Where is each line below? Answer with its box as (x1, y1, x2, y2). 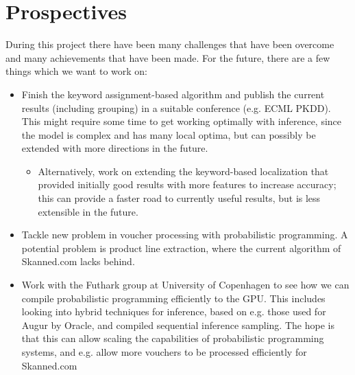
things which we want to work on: (5, 64, 147, 78)
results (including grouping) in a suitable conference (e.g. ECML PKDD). (21, 100, 331, 115)
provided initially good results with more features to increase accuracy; (38, 177, 336, 192)
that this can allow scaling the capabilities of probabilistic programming (21, 331, 324, 345)
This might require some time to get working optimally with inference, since (21, 114, 342, 128)
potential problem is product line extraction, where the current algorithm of (21, 240, 341, 255)
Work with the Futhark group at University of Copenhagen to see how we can (21, 277, 350, 292)
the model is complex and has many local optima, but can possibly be (21, 127, 316, 141)
